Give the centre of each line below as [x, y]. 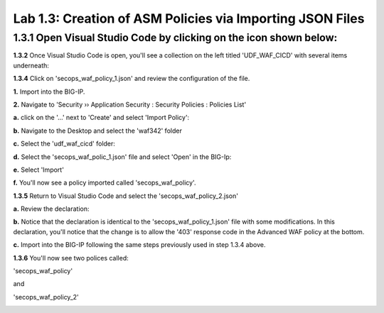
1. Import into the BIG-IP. [49, 92]
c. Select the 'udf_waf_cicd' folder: [64, 144]
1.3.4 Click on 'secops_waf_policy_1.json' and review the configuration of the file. [132, 79]
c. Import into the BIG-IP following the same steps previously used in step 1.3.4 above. [139, 245]
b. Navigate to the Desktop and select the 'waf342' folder [98, 131]
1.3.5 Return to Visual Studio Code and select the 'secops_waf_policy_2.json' [126, 196]
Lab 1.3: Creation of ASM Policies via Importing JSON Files [189, 18]
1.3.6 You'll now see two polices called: [71, 258]
